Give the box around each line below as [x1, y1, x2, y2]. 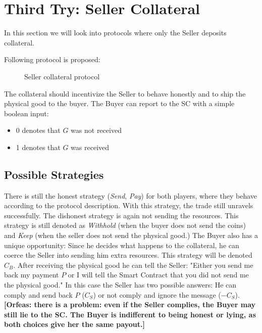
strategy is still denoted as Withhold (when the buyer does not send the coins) [4, 220, 246, 230]
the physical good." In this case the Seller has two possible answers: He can [4, 279, 237, 290]
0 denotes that [16, 125, 61, 135]
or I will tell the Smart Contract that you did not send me [68, 269, 249, 280]
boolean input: [4, 108, 49, 118]
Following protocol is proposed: [4, 54, 100, 65]
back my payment [4, 269, 59, 280]
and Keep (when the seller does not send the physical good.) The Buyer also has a [4, 230, 258, 241]
